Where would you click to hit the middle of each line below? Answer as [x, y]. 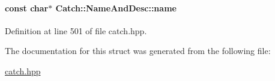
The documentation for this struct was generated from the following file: [138, 51]
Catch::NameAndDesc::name [116, 7]
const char [27, 7]
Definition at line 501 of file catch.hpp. [76, 30]
